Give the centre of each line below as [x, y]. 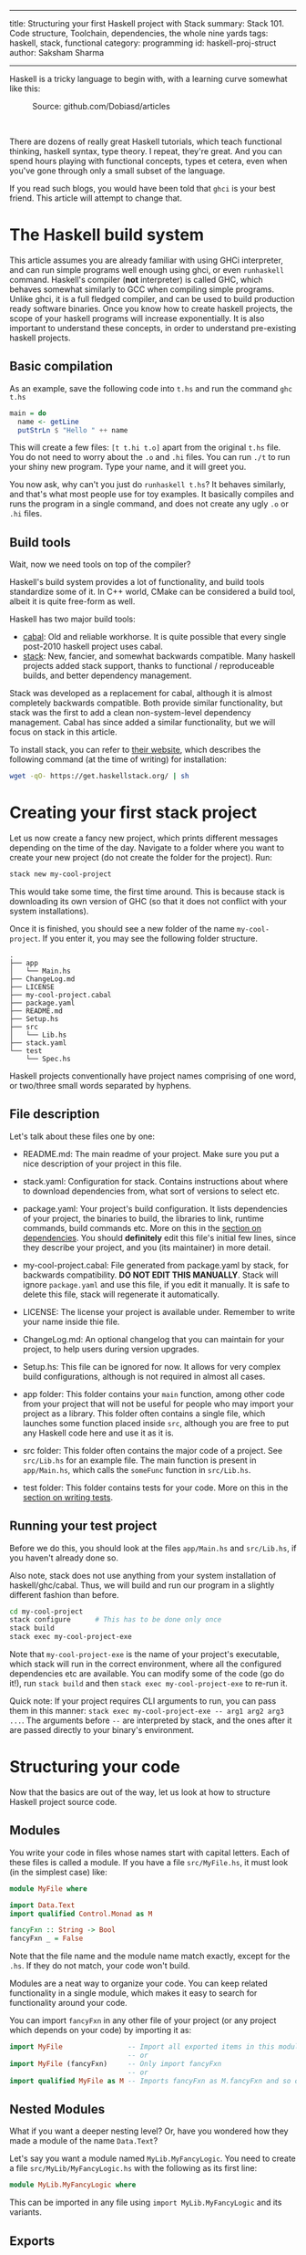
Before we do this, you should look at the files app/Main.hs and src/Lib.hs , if [153, 1548]
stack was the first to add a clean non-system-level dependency [131, 713]
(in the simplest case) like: [58, 1872]
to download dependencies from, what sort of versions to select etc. [151, 1191]
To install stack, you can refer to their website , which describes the [135, 750]
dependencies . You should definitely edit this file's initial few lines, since [159, 1237]
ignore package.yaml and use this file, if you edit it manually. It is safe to [156, 1284]
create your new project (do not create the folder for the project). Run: [141, 857]
